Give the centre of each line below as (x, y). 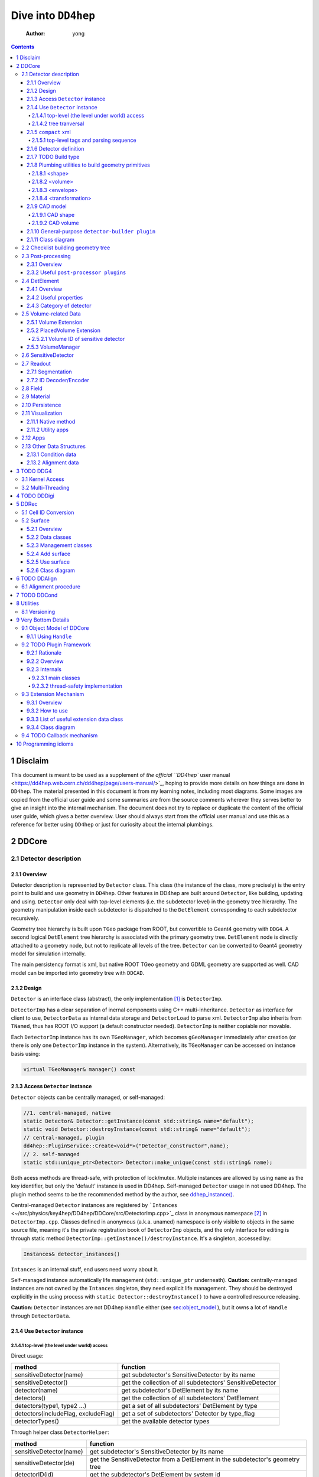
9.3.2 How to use (47, 711)
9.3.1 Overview (44, 702)
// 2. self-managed (51, 1154)
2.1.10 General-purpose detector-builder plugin (91, 231)
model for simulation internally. (48, 954)
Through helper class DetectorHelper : (60, 1432)
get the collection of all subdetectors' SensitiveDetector (199, 1382)
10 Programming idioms (45, 744)
